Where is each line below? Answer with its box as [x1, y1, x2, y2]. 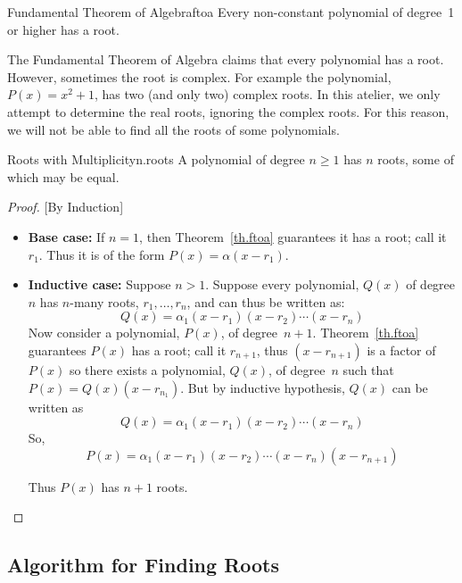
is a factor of [367, 340, 436, 359]
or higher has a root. [7, 20, 120, 38]
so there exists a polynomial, [69, 360, 226, 379]
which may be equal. [7, 167, 120, 186]
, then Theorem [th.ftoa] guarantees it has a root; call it [139, 227, 447, 246]
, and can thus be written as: [186, 292, 345, 311]
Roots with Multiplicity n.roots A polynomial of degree [7, 150, 305, 169]
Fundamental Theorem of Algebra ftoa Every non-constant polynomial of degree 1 [7, 3, 455, 21]
